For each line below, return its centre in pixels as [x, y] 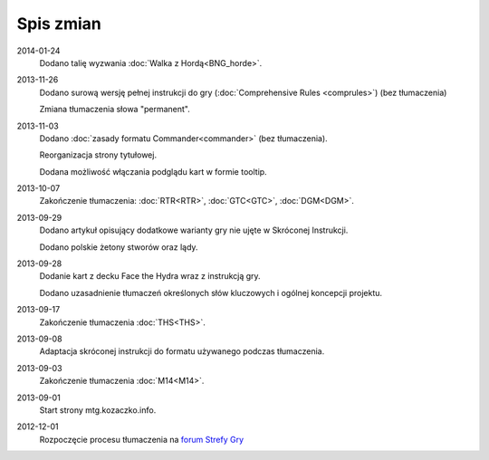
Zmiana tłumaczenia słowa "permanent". [115, 110]
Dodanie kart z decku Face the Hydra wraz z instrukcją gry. [150, 276]
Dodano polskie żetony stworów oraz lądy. [119, 247]
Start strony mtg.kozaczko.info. [98, 410]
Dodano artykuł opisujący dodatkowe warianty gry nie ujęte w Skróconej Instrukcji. [194, 230]
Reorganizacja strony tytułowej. [98, 155]
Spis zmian [59, 24]
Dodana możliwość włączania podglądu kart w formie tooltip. [153, 171]
